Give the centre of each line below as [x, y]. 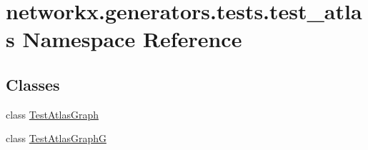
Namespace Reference [132, 39]
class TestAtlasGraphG [56, 138]
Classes [33, 84]
